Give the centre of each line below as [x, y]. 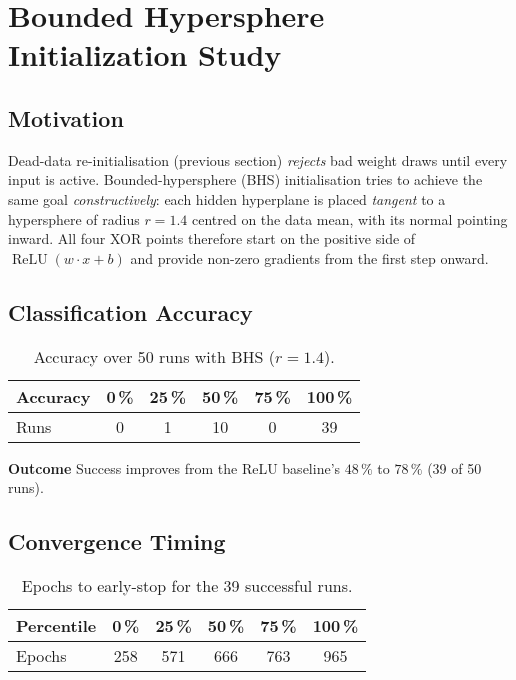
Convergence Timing [117, 541]
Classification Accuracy [130, 311]
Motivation [66, 117]
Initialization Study [145, 54]
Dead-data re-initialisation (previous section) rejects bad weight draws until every [258, 159]
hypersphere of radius [74, 218]
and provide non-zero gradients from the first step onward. [309, 257]
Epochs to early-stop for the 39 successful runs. [187, 585]
